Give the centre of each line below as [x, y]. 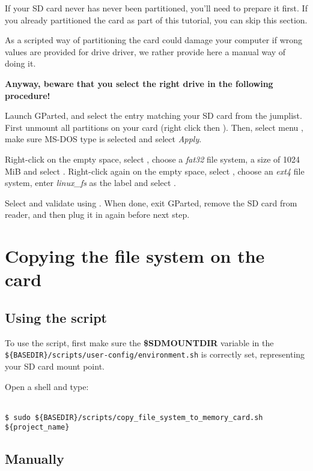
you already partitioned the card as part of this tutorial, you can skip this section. [156, 19]
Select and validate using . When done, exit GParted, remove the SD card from [151, 202]
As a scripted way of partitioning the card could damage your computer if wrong [154, 40]
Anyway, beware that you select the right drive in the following [139, 83]
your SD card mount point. [55, 366]
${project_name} [37, 427]
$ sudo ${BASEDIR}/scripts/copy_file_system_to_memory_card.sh [134, 417]
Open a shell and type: [47, 386]
